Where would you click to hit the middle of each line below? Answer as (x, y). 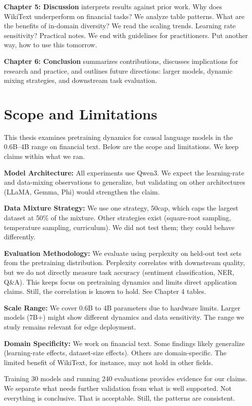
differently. (20, 237)
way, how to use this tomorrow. (51, 45)
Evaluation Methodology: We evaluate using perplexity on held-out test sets (123, 253)
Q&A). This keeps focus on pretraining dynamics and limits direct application (120, 281)
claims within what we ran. (45, 156)
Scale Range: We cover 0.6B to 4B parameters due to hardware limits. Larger (122, 307)
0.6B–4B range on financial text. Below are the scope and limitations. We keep (121, 146)
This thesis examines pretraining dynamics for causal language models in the (118, 137)
